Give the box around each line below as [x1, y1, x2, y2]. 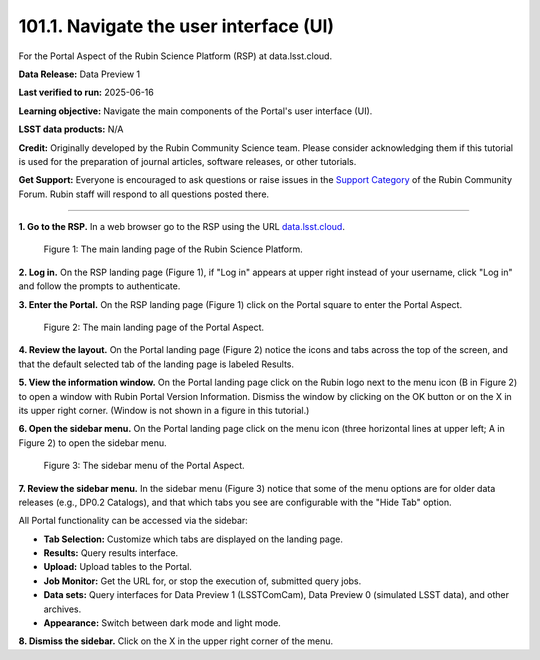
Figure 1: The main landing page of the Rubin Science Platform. [43, 243, 304, 255]
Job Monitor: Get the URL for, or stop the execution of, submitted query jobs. [43, 575, 362, 587]
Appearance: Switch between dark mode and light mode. [43, 617, 282, 629]
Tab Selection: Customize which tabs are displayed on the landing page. [43, 533, 344, 545]
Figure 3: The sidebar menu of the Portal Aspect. [43, 460, 245, 472]
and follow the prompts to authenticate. [18, 280, 181, 292]
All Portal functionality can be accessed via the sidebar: [18, 515, 249, 527]
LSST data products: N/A [18, 123, 124, 135]
